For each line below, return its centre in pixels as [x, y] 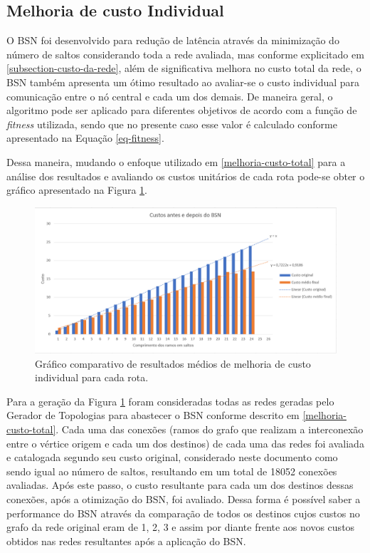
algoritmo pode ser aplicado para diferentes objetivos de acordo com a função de [182, 110]
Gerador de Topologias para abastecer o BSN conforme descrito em [153, 415]
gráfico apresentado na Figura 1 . [77, 190]
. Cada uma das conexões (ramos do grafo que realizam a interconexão [210, 429]
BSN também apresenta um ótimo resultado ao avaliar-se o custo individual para [183, 82]
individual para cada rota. [92, 377]
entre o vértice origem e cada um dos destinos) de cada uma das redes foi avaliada [185, 443]
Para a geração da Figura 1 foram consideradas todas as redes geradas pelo [170, 401]
